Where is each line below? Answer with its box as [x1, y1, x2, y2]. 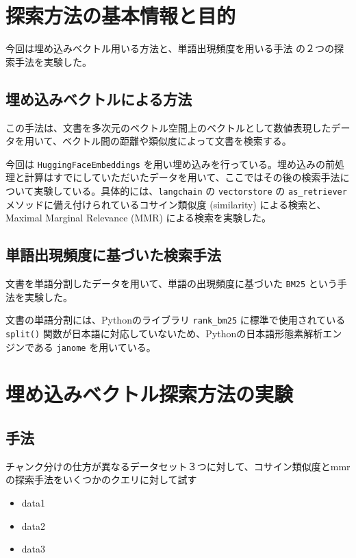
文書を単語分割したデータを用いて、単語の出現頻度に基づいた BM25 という [5, 276, 338, 290]
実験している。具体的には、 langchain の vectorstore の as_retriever [34, 183, 347, 197]
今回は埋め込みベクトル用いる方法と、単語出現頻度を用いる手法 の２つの [5, 41, 335, 56]
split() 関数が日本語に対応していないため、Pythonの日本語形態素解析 [5, 326, 323, 340]
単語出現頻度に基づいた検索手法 [5, 244, 221, 265]
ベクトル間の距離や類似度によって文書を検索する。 [62, 134, 292, 148]
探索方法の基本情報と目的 [5, 1, 236, 29]
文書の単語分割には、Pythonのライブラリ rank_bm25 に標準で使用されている [5, 313, 346, 327]
